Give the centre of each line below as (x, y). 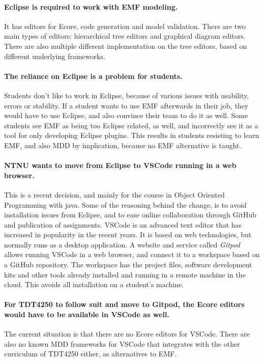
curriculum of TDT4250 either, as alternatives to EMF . (91, 354)
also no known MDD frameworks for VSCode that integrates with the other (122, 343)
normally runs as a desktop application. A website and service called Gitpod (122, 244)
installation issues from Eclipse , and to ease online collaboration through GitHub (130, 215)
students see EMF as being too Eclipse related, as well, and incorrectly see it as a (131, 125)
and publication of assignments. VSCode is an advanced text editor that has (123, 224)
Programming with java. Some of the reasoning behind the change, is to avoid (125, 204)
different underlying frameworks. (55, 56)
